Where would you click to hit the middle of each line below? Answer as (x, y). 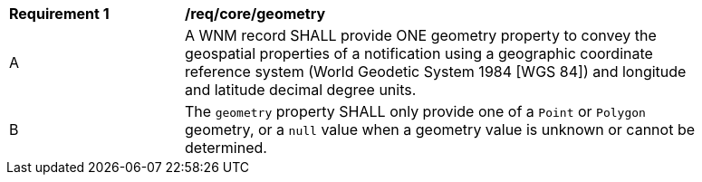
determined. (226, 148)
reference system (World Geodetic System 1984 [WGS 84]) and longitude (436, 72)
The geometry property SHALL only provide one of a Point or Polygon (415, 111)
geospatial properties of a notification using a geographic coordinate (419, 53)
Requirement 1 (59, 14)
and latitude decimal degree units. (301, 90)
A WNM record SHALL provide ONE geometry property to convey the (421, 35)
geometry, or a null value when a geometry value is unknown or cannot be (440, 129)
